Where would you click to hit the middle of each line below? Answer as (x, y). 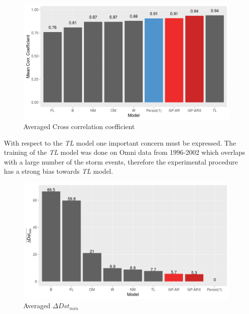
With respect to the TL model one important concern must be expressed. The (120, 142)
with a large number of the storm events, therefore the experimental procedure (121, 161)
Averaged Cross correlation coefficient (79, 126)
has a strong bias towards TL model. (58, 171)
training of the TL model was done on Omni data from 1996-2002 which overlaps (124, 152)
